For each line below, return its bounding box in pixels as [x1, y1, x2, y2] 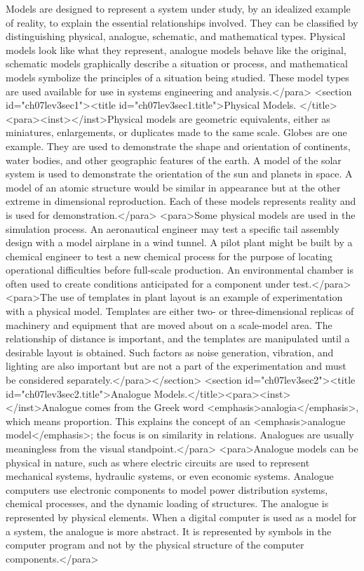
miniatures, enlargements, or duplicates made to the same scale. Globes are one [6, 125, 347, 140]
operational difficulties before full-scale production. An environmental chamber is [6, 262, 353, 277]
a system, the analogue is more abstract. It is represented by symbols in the [6, 523, 332, 538]
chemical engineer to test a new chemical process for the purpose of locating [6, 248, 332, 263]
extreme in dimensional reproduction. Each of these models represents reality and [6, 194, 356, 208]
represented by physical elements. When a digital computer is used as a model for [6, 509, 357, 524]
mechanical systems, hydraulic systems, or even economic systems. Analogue [6, 469, 334, 483]
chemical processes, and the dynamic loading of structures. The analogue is [6, 496, 329, 511]
